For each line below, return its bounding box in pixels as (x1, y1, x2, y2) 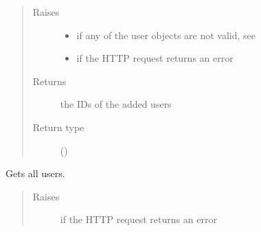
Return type (32, 119, 84, 134)
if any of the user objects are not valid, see (76, 27, 256, 42)
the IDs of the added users (60, 97, 172, 111)
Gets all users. (5, 166, 65, 181)
